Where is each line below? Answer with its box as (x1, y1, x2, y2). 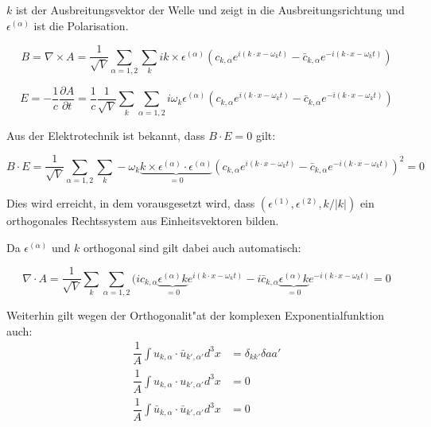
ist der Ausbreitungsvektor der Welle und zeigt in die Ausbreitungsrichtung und (15, 2, 405, 17)
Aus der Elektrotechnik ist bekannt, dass (6, 126, 205, 143)
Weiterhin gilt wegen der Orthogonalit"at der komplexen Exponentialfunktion (6, 307, 385, 324)
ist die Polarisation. (33, 17, 129, 33)
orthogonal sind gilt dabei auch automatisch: (83, 239, 301, 255)
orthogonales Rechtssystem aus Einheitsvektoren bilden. (6, 212, 279, 229)
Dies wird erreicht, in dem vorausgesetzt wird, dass (6, 195, 255, 212)
